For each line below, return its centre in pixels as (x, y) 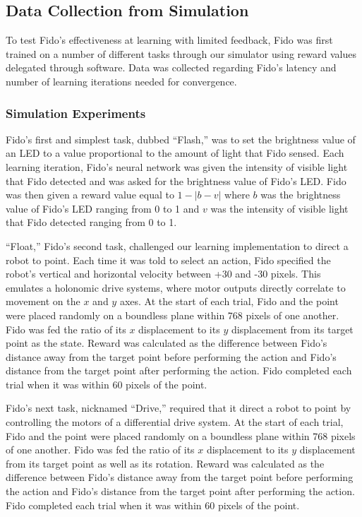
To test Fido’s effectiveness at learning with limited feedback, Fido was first (169, 40)
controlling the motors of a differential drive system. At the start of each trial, (175, 422)
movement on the (43, 301)
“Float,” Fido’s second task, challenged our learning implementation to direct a (177, 245)
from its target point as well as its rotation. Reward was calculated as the (165, 463)
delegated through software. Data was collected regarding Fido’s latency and (171, 67)
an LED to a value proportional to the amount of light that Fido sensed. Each (175, 153)
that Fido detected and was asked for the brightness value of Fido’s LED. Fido (176, 180)
